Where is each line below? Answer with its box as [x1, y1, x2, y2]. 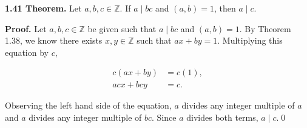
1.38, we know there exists [5, 34, 103, 47]
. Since [152, 111, 177, 124]
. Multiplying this [217, 34, 283, 47]
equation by [5, 45, 49, 58]
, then [214, 2, 236, 14]
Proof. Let [5, 22, 47, 35]
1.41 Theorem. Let [5, 2, 82, 14]
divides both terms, [186, 111, 258, 124]
